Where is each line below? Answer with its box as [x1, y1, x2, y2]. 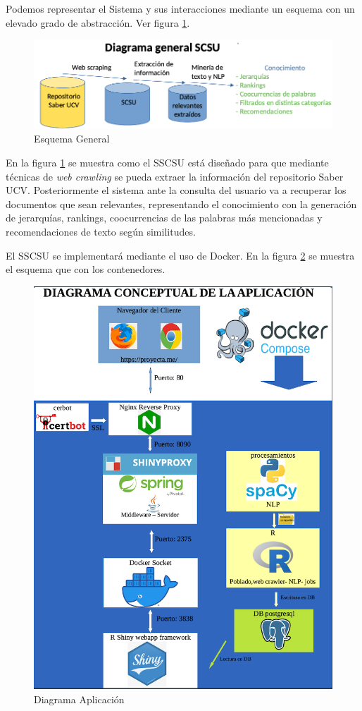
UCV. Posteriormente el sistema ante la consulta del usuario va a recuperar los [6, 183, 347, 197]
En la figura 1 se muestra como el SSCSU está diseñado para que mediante [6, 155, 329, 169]
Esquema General [34, 131, 110, 146]
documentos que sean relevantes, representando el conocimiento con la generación [6, 196, 357, 211]
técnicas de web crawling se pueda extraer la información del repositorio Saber [6, 169, 344, 183]
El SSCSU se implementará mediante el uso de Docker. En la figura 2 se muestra [6, 248, 355, 262]
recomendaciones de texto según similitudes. [6, 224, 196, 238]
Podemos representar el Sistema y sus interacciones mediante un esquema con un [6, 1, 355, 16]
